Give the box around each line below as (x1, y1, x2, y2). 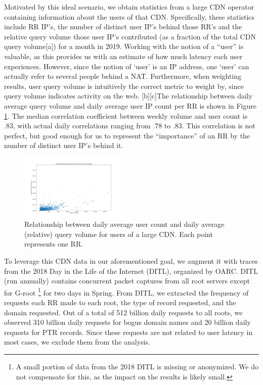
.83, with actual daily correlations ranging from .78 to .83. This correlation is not (4, 120, 255, 131)
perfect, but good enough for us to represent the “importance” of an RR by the (4, 130, 250, 140)
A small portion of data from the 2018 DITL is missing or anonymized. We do (16, 361, 258, 372)
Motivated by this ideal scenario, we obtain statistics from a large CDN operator (4, 2, 254, 12)
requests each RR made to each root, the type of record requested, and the (4, 297, 236, 308)
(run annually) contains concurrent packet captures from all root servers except (4, 275, 250, 286)
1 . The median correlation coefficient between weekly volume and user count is (4, 110, 248, 121)
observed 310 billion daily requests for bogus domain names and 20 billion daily (4, 317, 251, 327)
